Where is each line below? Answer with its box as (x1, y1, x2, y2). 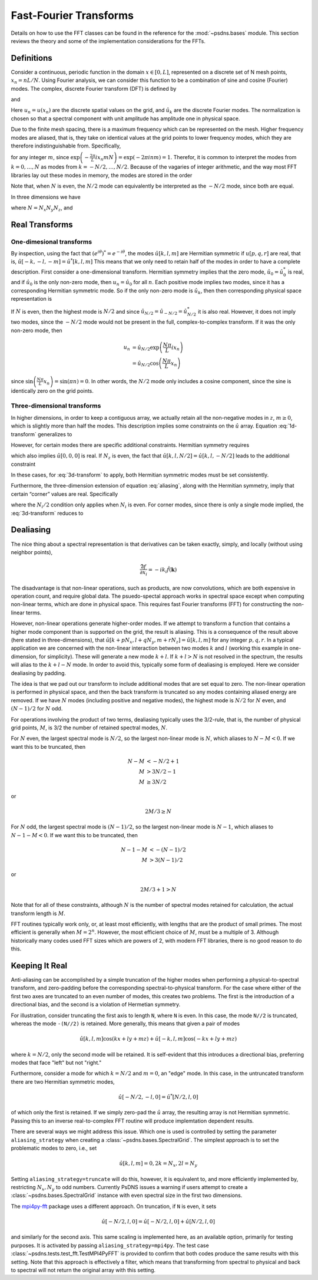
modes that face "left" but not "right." (11, 1059, 102, 1066)
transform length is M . (11, 910, 66, 917)
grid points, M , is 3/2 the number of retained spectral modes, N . (11, 724, 168, 731)
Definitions (11, 53, 52, 63)
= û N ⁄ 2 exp (132, 344, 160, 352)
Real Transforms (11, 219, 73, 229)
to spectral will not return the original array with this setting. (11, 1266, 156, 1274)
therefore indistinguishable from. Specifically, (11, 142, 121, 149)
